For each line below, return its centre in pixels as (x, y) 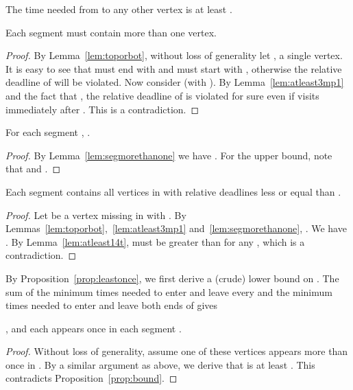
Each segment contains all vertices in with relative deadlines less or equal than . (173, 191)
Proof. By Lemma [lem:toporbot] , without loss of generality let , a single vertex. (174, 55)
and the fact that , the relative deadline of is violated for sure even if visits (162, 95)
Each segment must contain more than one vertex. (111, 32)
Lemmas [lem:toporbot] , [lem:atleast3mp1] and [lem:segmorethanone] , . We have (176, 228)
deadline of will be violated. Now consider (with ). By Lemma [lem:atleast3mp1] (175, 82)
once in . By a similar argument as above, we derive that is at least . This (160, 364)
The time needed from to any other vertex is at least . (119, 9)
